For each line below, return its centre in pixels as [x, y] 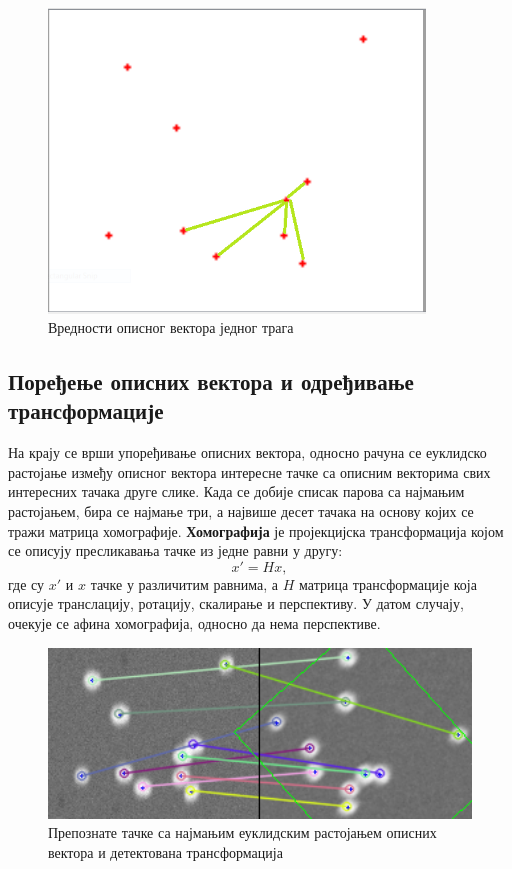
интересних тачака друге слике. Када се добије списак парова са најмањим [236, 491]
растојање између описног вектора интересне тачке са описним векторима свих [249, 471]
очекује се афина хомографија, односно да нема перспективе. [194, 623]
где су [26, 583]
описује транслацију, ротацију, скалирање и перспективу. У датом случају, [236, 603]
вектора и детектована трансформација [165, 851]
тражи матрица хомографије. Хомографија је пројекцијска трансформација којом [256, 530]
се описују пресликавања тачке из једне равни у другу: [175, 550]
